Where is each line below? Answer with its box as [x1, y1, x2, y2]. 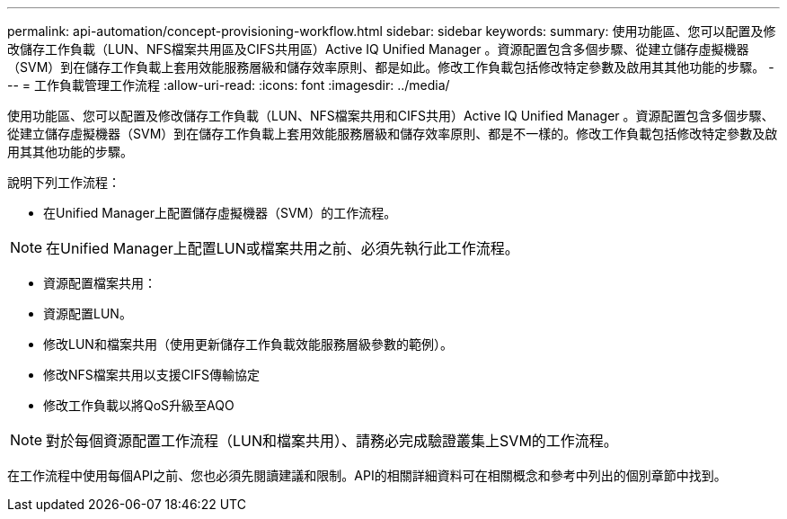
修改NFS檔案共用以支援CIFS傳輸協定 [43, 367, 261, 382]
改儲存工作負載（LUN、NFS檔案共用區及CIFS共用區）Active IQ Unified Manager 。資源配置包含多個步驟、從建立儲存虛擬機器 [7, 41, 749, 57]
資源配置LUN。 [43, 306, 132, 321]
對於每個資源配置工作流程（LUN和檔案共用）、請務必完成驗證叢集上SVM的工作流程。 [46, 432, 618, 450]
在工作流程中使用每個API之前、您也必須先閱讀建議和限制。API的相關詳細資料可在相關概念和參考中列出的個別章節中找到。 [7, 468, 727, 483]
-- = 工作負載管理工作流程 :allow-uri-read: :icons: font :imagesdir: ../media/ [7, 77, 450, 93]
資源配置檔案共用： [43, 275, 156, 291]
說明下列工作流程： [7, 174, 120, 190]
